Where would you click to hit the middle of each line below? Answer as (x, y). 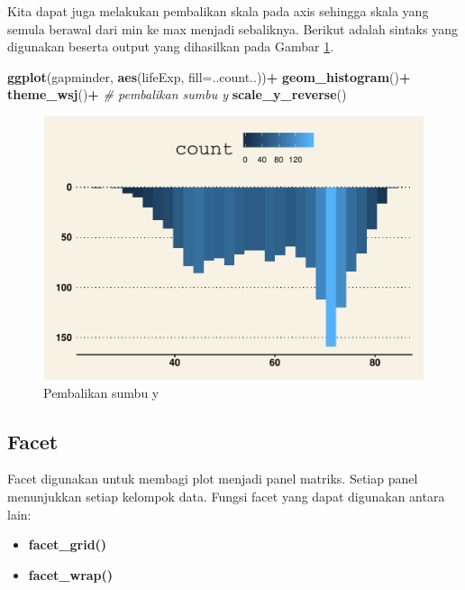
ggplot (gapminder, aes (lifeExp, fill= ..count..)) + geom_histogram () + (209, 76)
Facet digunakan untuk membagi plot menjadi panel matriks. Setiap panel (213, 479)
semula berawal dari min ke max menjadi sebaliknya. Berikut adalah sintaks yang (232, 28)
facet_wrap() (71, 574)
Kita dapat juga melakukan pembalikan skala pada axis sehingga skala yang (218, 11)
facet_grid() (68, 544)
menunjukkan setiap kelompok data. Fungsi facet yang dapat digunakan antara (226, 496)
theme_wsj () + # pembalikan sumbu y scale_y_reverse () (177, 94)
